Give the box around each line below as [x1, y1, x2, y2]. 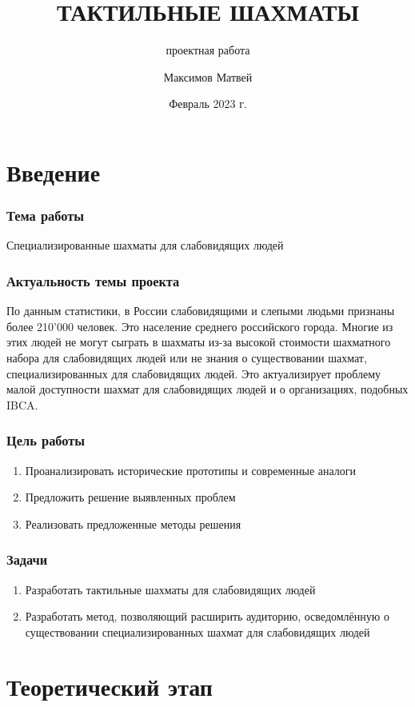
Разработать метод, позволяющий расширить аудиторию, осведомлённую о [25, 608, 389, 625]
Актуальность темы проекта [6, 270, 180, 290]
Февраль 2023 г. [169, 95, 247, 112]
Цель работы [6, 430, 86, 450]
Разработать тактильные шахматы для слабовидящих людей [25, 581, 316, 597]
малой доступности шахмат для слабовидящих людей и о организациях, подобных [6, 381, 409, 397]
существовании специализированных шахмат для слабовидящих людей [25, 623, 370, 640]
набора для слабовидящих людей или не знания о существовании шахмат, [6, 349, 367, 365]
